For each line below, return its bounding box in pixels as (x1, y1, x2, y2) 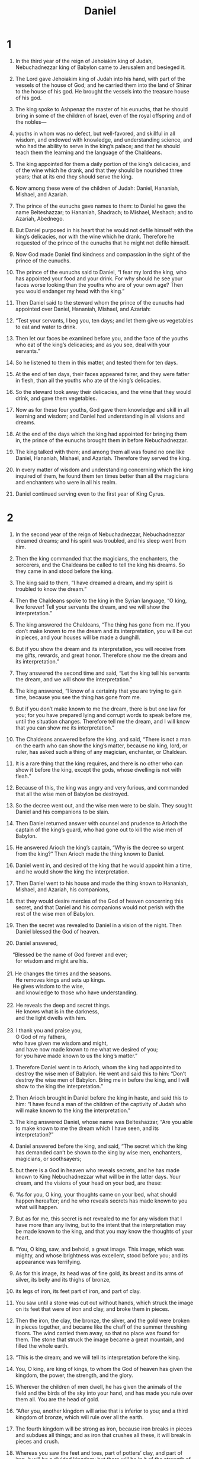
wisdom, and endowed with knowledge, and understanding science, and (15, 136, 193, 143)
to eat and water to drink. (15, 323, 78, 330)
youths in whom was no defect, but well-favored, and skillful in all (15, 130, 175, 137)
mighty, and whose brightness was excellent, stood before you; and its (15, 1251, 188, 1259)
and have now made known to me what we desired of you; (15, 1045, 159, 1053)
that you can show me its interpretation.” (15, 724, 115, 731)
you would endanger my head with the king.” (15, 287, 125, 295)
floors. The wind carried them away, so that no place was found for (15, 1329, 179, 1336)
